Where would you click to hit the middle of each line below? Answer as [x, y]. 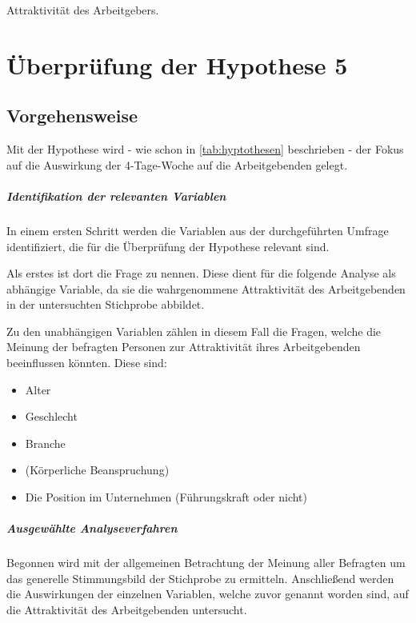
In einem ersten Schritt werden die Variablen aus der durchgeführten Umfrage [198, 230]
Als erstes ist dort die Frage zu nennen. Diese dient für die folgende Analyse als [201, 273]
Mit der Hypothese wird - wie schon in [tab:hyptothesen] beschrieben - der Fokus [205, 149]
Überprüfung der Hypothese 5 [177, 64]
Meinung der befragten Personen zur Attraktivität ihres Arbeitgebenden [184, 347]
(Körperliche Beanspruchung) [97, 470]
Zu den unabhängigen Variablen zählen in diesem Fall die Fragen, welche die [194, 331]
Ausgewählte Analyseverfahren [92, 528]
